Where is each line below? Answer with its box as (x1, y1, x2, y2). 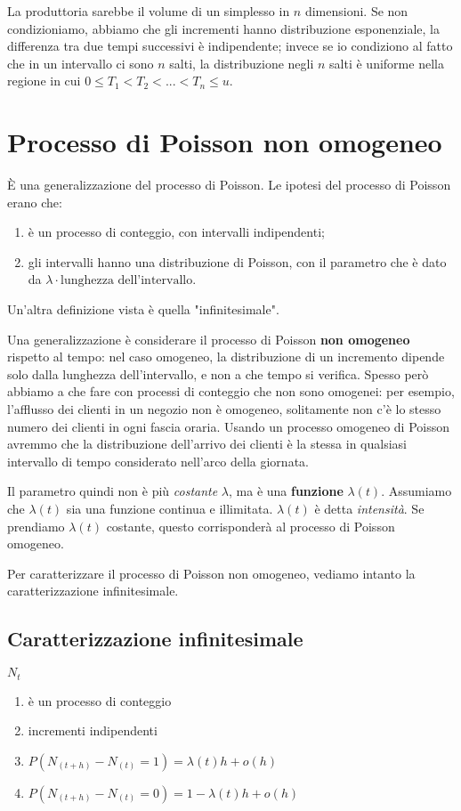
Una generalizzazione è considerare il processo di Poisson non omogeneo (7, 329, 410, 348)
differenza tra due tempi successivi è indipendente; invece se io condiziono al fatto (7, 36, 453, 55)
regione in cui (7, 71, 81, 90)
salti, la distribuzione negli (169, 53, 314, 72)
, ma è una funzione (229, 482, 344, 500)
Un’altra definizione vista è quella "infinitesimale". (7, 300, 279, 319)
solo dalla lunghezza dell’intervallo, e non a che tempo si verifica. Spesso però (7, 364, 429, 383)
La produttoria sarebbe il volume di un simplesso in (7, 2, 290, 20)
